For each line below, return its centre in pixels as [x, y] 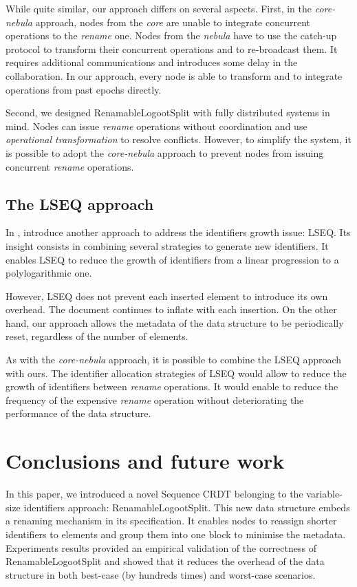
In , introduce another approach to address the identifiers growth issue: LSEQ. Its [178, 232]
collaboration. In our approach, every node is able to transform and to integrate [174, 75]
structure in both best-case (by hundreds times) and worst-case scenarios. [161, 574]
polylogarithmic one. [49, 273]
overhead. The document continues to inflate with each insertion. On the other [171, 309]
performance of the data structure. [78, 413]
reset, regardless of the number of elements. [97, 336]
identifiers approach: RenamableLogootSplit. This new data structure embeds [187, 507]
